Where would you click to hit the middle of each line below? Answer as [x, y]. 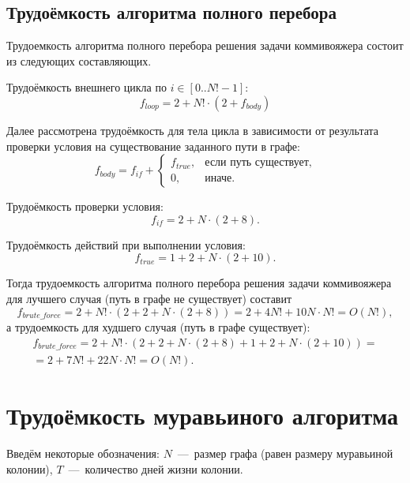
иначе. [220, 178]
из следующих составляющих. [79, 60]
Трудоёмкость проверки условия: [85, 206]
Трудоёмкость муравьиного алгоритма [203, 416]
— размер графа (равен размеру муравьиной [285, 453]
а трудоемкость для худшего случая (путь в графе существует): [158, 327]
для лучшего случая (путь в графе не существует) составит [149, 298]
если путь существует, [258, 163]
